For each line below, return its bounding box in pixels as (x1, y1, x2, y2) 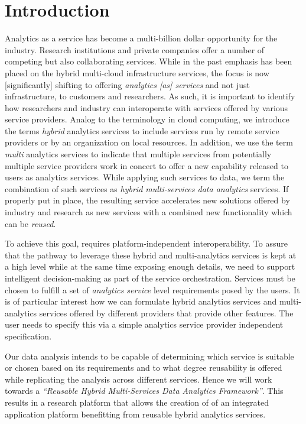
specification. (5, 329, 52, 342)
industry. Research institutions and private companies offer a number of (5, 43, 265, 56)
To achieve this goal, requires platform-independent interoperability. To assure (5, 237, 288, 250)
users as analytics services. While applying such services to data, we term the (5, 171, 285, 183)
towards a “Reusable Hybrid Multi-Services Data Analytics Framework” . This (5, 384, 284, 397)
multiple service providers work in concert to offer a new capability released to (5, 159, 288, 171)
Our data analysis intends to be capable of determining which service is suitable (5, 349, 294, 362)
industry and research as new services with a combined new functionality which (5, 206, 292, 218)
